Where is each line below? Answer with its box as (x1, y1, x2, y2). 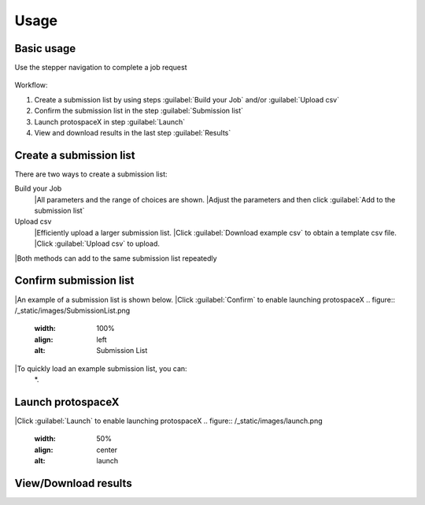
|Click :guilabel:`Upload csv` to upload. (34, 239, 161, 248)
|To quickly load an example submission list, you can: (14, 363, 188, 373)
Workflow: (14, 80, 48, 90)
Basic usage (14, 42, 76, 55)
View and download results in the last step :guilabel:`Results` (34, 128, 231, 138)
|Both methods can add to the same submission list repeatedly (14, 253, 217, 263)
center (96, 445, 118, 455)
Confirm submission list (14, 274, 135, 288)
